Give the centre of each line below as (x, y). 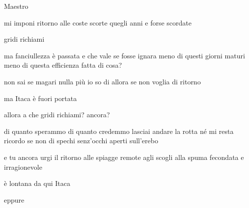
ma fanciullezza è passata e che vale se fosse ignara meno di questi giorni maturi (124, 55)
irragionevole (23, 167)
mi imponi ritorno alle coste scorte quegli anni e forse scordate (98, 22)
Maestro (16, 6)
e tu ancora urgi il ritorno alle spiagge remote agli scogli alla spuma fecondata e (124, 157)
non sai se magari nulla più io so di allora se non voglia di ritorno (102, 81)
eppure (14, 199)
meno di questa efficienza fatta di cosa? (63, 65)
